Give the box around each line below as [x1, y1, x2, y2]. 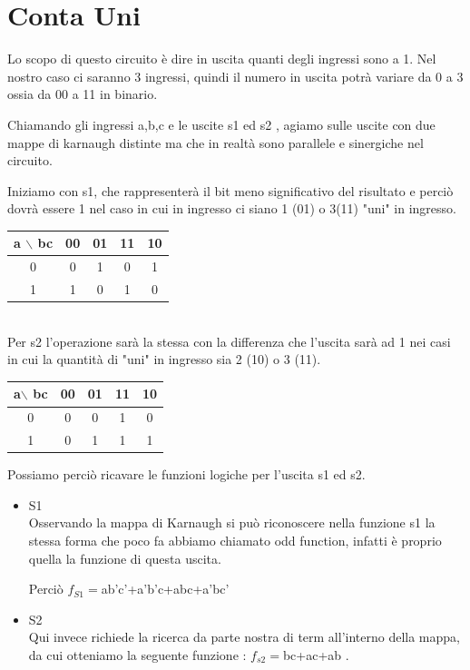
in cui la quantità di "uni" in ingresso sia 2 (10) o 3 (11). [7, 350, 321, 369]
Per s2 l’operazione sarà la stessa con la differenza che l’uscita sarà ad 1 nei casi [7, 331, 451, 350]
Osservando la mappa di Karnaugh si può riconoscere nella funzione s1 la [28, 513, 436, 532]
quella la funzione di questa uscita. [28, 548, 221, 567]
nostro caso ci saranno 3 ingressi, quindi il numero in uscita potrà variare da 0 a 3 [7, 66, 464, 85]
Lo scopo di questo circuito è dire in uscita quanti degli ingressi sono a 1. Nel [7, 49, 436, 68]
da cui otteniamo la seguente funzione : [28, 645, 247, 664]
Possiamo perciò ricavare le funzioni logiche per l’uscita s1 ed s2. [7, 465, 366, 484]
